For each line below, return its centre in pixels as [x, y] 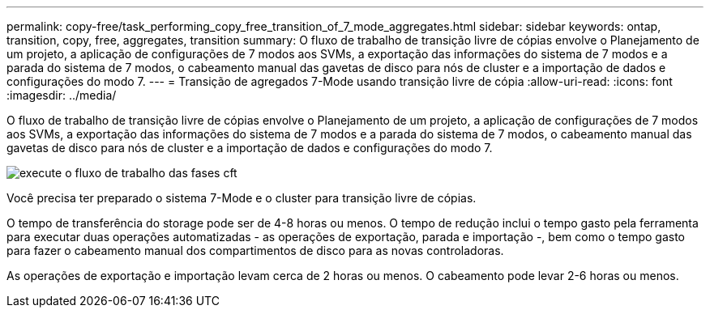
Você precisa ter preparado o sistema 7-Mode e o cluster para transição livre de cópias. [242, 198]
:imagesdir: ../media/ [62, 95]
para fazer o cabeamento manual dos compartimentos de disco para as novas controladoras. [255, 250]
